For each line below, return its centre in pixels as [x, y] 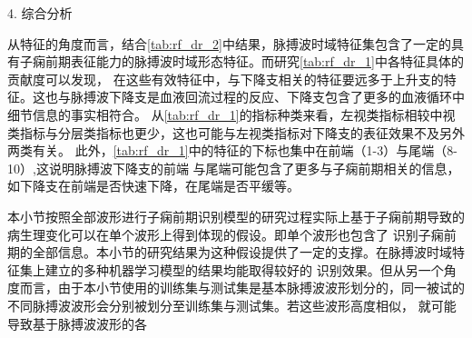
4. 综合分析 [40, 13]
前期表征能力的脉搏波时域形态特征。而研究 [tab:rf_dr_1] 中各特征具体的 [254, 61]
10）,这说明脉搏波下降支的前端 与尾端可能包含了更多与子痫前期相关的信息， [234, 168]
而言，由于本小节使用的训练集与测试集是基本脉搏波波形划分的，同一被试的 [242, 288]
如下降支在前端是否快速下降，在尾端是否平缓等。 [153, 186]
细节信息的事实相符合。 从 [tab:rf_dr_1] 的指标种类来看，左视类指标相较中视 [231, 114]
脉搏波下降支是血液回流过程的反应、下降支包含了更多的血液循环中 [267, 97]
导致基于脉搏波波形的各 [77, 323]
